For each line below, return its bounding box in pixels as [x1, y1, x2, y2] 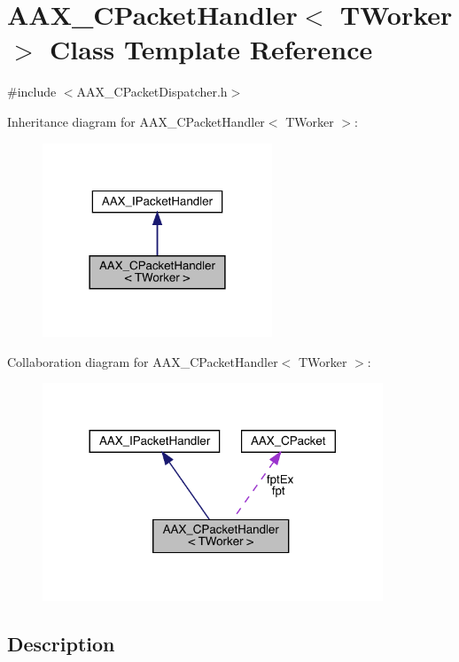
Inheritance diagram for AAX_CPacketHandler [7, 112, 265, 130]
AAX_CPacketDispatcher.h [76, 82, 228, 101]
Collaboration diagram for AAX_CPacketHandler [7, 352, 278, 370]
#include [7, 82, 57, 101]
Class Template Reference [50, 31, 373, 67]
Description [7, 629, 115, 657]
